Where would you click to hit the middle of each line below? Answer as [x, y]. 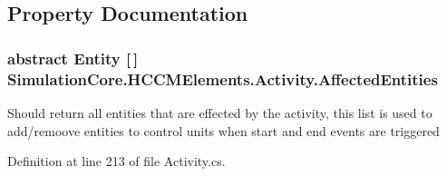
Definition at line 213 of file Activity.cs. [117, 161]
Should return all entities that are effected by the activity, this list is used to [220, 112]
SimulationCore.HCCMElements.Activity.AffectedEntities [223, 78]
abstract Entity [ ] [73, 58]
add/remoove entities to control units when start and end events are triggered [223, 130]
